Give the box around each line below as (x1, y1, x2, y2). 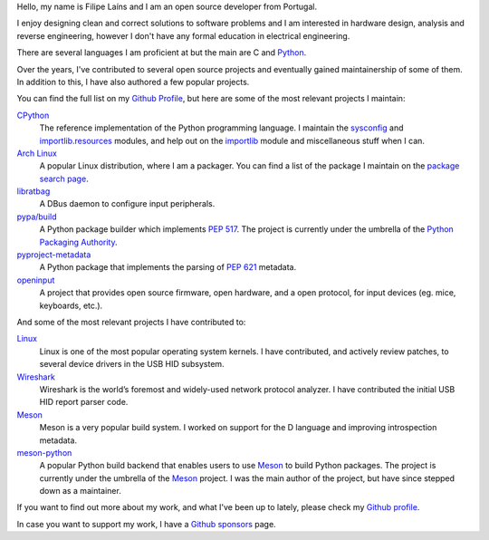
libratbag (16, 186, 51, 197)
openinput (16, 275, 55, 285)
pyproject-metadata (16, 249, 91, 260)
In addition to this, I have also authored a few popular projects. (16, 76, 250, 87)
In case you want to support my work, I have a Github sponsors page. (16, 518, 276, 529)
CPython (16, 110, 50, 121)
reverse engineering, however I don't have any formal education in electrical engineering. (16, 30, 350, 41)
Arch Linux (16, 148, 58, 159)
